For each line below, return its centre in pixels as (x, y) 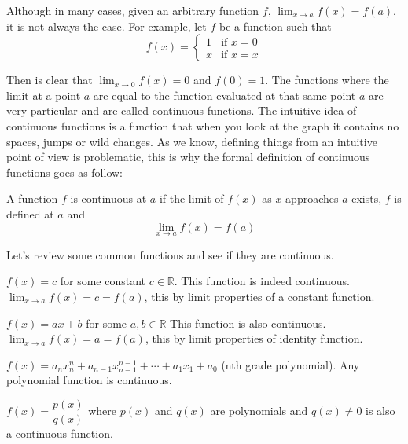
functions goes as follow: (65, 172)
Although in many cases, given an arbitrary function (133, 10)
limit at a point (44, 95)
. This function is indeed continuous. (262, 281)
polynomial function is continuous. (89, 380)
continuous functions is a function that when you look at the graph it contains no (203, 125)
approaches (312, 198)
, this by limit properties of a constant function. (259, 296)
